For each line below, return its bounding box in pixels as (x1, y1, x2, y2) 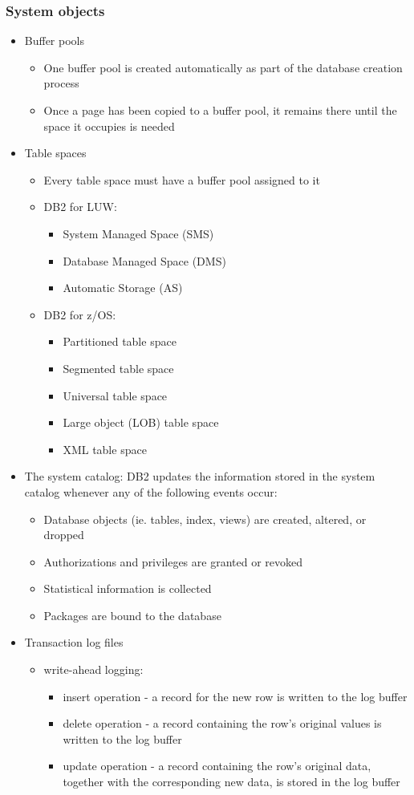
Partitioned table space (63, 333, 177, 350)
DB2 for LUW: (43, 198, 117, 215)
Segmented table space (63, 359, 174, 376)
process (43, 75, 79, 91)
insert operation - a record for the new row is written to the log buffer (63, 688, 408, 704)
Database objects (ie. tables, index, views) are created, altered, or (43, 510, 367, 527)
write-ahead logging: (43, 661, 144, 678)
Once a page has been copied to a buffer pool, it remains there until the (43, 102, 397, 118)
